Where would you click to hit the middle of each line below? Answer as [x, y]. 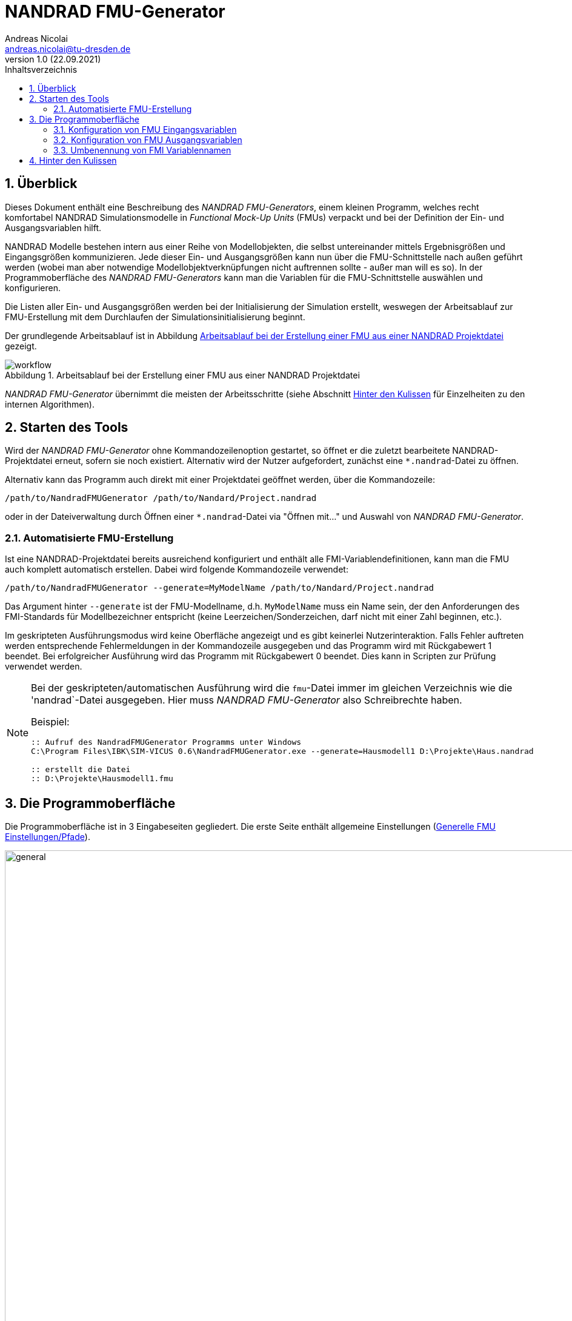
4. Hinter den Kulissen [73, 160]
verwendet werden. [44, 667]
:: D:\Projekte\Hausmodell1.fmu [102, 779]
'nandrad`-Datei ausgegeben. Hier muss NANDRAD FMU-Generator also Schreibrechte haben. [247, 700]
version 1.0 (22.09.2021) [53, 59]
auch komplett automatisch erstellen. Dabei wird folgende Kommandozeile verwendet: [177, 570]
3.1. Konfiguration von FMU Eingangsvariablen [145, 129]
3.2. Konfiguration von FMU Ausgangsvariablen [148, 139]
